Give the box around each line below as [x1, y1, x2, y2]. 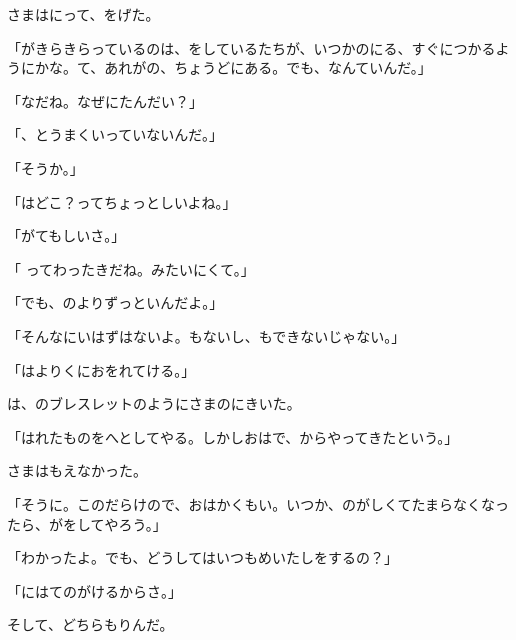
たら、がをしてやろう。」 [7, 513, 167, 534]
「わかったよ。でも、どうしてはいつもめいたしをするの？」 [7, 547, 398, 568]
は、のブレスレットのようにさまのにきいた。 [7, 393, 301, 414]
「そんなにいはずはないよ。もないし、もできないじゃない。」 [7, 325, 406, 346]
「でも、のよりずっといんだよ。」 [7, 292, 224, 313]
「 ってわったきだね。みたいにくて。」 [7, 258, 255, 279]
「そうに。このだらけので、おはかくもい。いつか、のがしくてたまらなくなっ [7, 493, 510, 514]
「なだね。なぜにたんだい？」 [7, 90, 203, 111]
